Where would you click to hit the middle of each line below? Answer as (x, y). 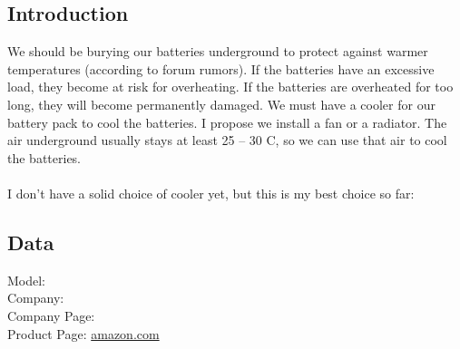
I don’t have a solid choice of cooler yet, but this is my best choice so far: (211, 193)
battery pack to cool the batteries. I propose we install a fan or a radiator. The (227, 122)
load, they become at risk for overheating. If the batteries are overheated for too (230, 87)
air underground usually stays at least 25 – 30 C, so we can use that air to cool (227, 140)
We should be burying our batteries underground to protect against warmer (218, 51)
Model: (27, 280)
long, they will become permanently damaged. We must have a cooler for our (221, 104)
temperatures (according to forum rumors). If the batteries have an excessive (221, 68)
